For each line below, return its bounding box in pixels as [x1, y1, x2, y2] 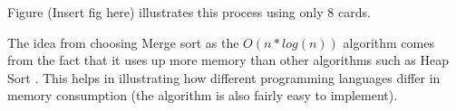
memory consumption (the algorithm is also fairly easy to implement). [7, 86, 398, 105]
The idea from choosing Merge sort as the [7, 32, 239, 51]
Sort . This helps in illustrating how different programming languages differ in [7, 68, 441, 87]
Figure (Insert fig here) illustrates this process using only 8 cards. [7, 3, 371, 21]
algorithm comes [343, 32, 434, 51]
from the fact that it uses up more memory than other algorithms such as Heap [7, 51, 450, 69]
